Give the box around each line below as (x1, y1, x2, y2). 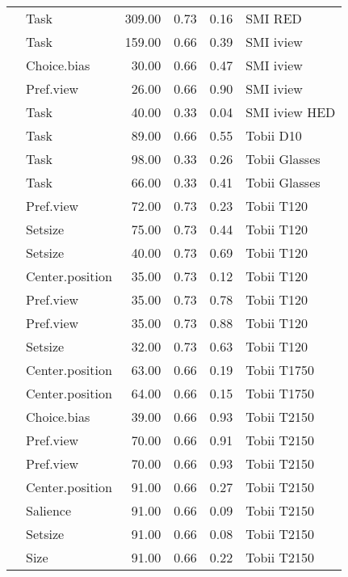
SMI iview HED (245, 103, 336, 121)
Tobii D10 (245, 126, 302, 145)
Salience (26, 501, 72, 520)
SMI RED (245, 9, 302, 27)
